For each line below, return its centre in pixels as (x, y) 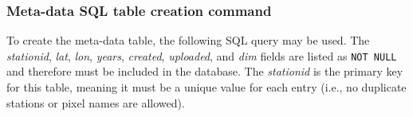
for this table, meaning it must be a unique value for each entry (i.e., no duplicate (206, 87)
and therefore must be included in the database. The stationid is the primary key (205, 71)
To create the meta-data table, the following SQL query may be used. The (188, 40)
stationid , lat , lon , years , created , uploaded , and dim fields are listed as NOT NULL (202, 55)
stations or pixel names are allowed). (96, 102)
